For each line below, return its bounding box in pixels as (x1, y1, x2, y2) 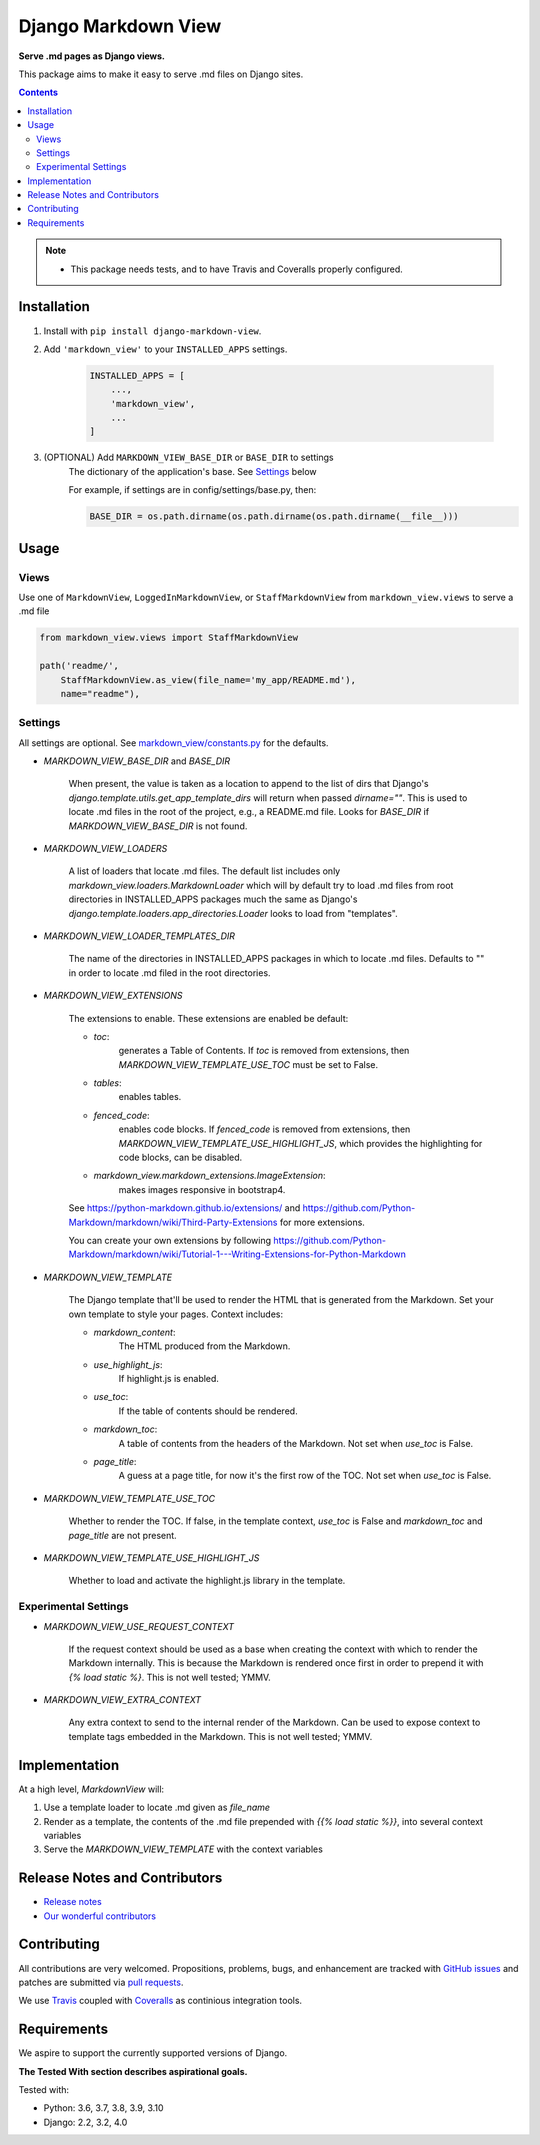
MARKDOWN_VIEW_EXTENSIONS (43, 990, 184, 1002)
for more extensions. (279, 1216, 365, 1228)
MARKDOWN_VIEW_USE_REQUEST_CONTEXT (43, 1620, 235, 1632)
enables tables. (118, 1091, 182, 1103)
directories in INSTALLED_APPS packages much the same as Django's (68, 893, 358, 905)
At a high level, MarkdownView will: (18, 1783, 165, 1795)
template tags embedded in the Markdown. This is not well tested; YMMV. (68, 1730, 373, 1742)
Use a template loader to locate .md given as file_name (43, 1801, 270, 1814)
